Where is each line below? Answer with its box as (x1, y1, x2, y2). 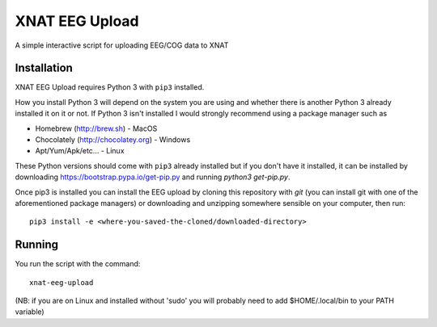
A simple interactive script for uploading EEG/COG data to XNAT (15, 40, 229, 50)
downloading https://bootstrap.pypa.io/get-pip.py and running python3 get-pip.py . (15, 172, 291, 182)
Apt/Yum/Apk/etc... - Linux (35, 146, 125, 156)
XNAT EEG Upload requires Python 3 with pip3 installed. (15, 82, 205, 92)
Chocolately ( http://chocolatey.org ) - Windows (35, 135, 191, 145)
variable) (15, 307, 45, 317)
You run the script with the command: (15, 259, 141, 269)
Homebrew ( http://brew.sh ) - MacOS (35, 124, 158, 133)
